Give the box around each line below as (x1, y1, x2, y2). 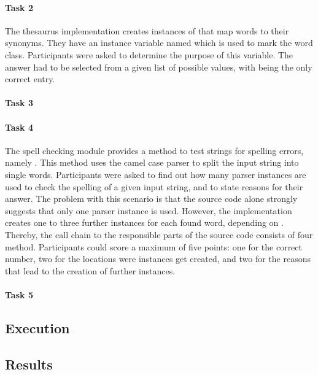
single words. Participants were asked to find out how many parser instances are (5, 168, 306, 180)
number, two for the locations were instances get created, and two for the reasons (5, 252, 311, 265)
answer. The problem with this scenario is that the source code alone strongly (5, 192, 298, 205)
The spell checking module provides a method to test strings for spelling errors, (5, 144, 304, 157)
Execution (5, 318, 70, 337)
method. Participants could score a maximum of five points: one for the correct (5, 240, 302, 253)
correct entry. (5, 72, 55, 85)
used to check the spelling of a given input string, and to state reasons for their (5, 180, 303, 193)
